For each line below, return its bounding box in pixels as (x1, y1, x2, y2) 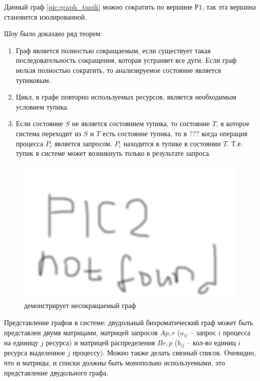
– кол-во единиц (187, 337, 236, 347)
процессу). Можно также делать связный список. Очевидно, (72, 347, 256, 358)
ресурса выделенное (4, 347, 65, 358)
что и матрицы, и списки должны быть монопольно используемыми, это (4, 357, 225, 367)
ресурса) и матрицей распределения (46, 337, 155, 347)
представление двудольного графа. (4, 367, 109, 377)
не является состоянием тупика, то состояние (72, 118, 210, 129)
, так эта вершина (202, 2, 256, 12)
